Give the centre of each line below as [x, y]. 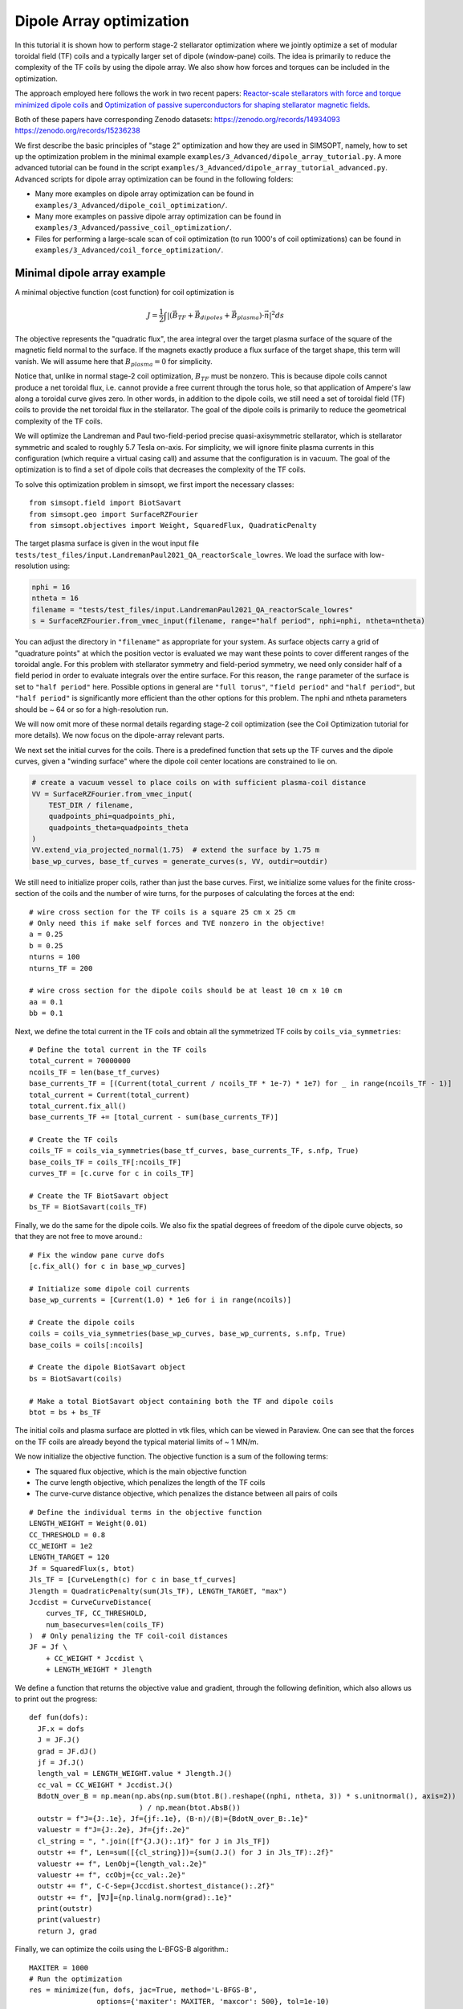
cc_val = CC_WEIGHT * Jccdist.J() [105, 1785]
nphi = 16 [51, 587]
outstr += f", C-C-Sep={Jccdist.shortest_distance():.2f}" [156, 1886]
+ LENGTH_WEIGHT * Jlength [99, 1670]
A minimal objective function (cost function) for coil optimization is [124, 293]
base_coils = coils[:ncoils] [86, 1345]
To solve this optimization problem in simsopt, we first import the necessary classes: [154, 484]
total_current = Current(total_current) [110, 1095]
